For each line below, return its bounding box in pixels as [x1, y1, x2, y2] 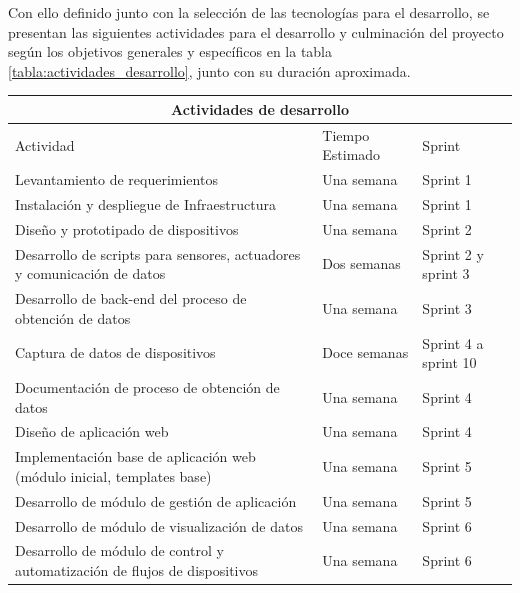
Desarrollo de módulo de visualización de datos [15, 515, 303, 536]
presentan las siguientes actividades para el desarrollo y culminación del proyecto [8, 21, 504, 42]
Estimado [322, 144, 381, 165]
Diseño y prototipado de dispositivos [15, 218, 239, 239]
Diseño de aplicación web [15, 421, 169, 442]
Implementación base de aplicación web [15, 446, 256, 467]
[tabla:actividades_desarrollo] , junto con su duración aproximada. [8, 60, 411, 81]
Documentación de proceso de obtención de [15, 377, 280, 397]
